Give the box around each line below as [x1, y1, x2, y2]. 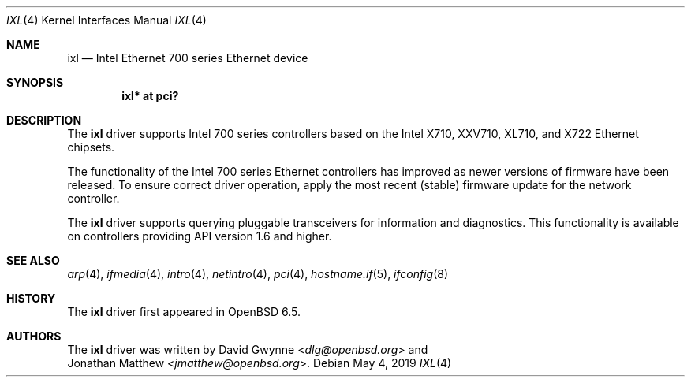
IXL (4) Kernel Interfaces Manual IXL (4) [6, 13, 207, 27]
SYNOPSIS [6, 76, 64, 89]
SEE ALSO [6, 254, 60, 267]
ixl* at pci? [121, 89, 179, 102]
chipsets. [67, 140, 115, 154]
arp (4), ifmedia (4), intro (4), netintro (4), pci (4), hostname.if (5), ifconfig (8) [67, 267, 449, 281]
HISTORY [6, 292, 56, 305]
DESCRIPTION [6, 113, 82, 127]
